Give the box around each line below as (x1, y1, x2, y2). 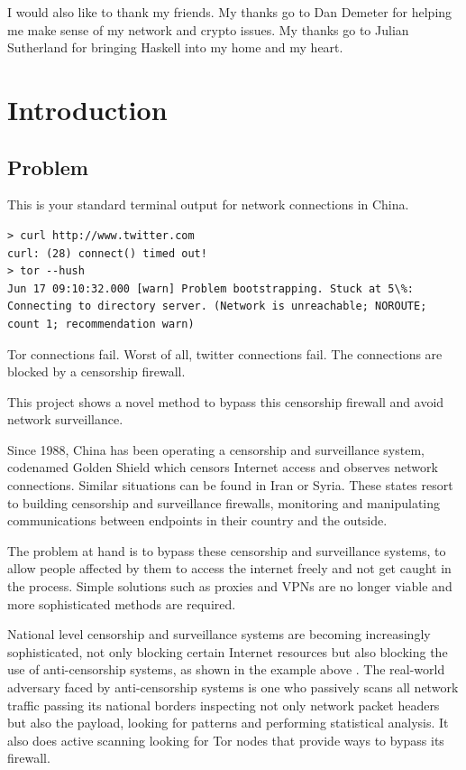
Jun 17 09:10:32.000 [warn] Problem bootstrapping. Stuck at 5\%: (7, 282, 415, 295)
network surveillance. (7, 410, 123, 429)
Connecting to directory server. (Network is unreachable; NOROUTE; (7, 300, 427, 313)
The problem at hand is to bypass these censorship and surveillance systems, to (7, 541, 446, 560)
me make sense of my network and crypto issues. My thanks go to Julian (7, 20, 409, 39)
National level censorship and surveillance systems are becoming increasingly (7, 625, 431, 644)
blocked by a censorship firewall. (7, 362, 186, 381)
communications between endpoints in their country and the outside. (7, 511, 388, 530)
